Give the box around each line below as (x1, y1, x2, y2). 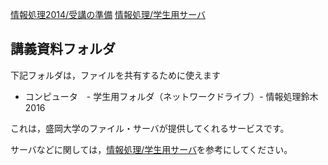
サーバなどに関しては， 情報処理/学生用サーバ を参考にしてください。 (10, 143, 293, 155)
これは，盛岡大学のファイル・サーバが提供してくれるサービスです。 (10, 122, 290, 134)
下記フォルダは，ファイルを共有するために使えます (10, 69, 221, 81)
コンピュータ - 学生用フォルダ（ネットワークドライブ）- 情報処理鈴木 (24, 90, 319, 102)
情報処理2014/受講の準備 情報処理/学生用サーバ (10, 9, 206, 20)
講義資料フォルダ (10, 41, 116, 58)
